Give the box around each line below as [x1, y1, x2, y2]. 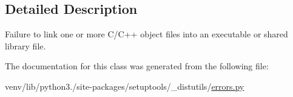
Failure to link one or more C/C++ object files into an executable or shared [5, 28, 288, 40]
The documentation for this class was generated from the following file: [5, 60, 269, 72]
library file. [5, 39, 46, 52]
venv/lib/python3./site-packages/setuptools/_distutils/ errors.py [5, 80, 244, 92]
